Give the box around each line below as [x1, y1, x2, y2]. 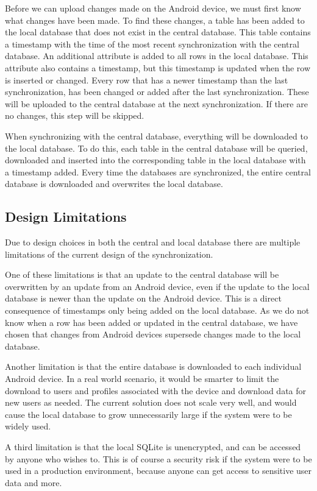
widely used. [5, 420, 51, 433]
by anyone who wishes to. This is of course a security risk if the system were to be [5, 452, 312, 465]
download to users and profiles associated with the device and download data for [5, 384, 307, 397]
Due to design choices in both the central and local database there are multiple [5, 236, 301, 249]
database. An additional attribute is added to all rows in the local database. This [5, 49, 308, 62]
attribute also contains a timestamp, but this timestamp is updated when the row [5, 61, 311, 74]
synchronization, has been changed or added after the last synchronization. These [5, 85, 309, 98]
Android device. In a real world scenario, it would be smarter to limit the [5, 372, 279, 385]
